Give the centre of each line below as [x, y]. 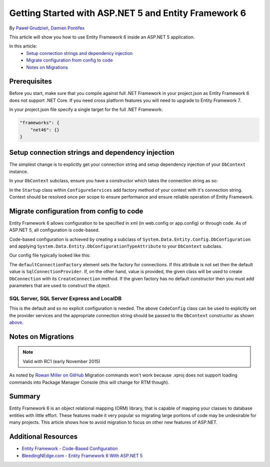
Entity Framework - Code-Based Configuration [70, 449]
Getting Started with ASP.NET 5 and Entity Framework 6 [128, 13]
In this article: [23, 46]
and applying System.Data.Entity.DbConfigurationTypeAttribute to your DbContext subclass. [116, 246]
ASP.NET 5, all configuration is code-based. [54, 230]
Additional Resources [43, 437]
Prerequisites [30, 82]
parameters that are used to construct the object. [60, 286]
